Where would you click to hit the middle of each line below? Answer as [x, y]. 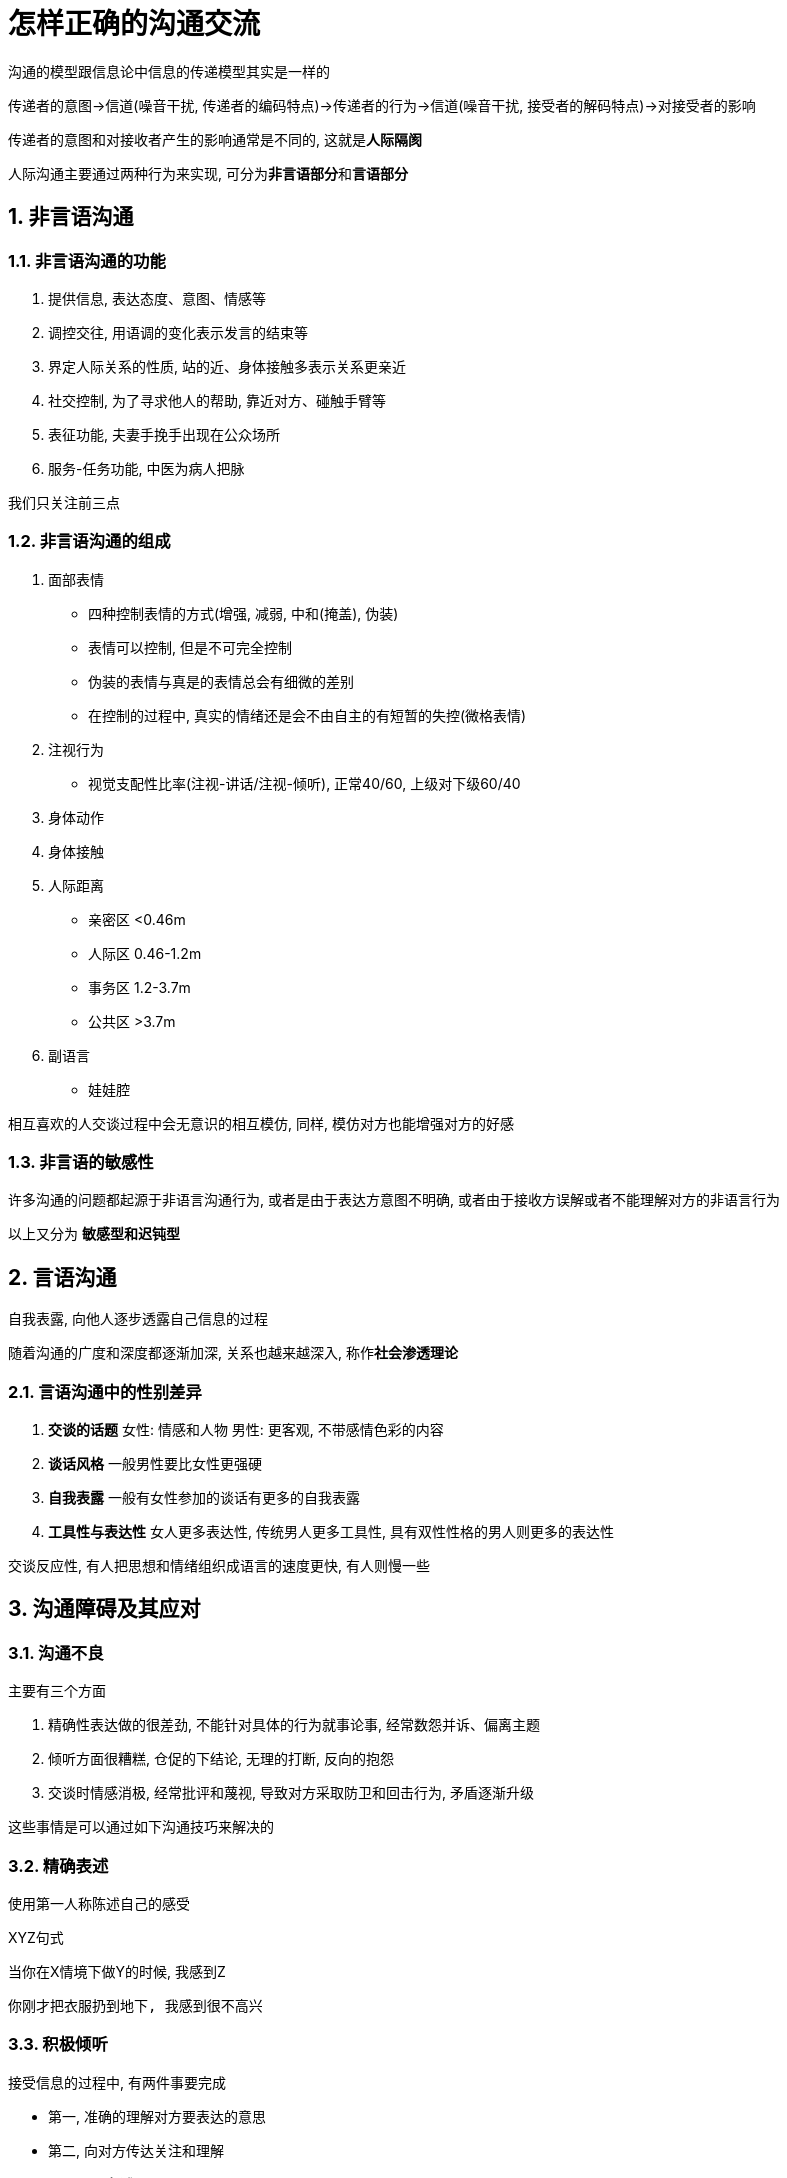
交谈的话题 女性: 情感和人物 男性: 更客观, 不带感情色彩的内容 [246, 1430]
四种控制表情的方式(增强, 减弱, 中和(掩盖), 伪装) [243, 613]
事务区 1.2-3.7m [139, 987]
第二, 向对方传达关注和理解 [136, 2150]
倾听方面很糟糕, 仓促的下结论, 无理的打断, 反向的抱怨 [221, 1759]
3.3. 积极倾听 [58, 2044]
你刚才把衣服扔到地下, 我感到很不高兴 [135, 2006]
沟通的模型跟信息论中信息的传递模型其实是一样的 [169, 71]
